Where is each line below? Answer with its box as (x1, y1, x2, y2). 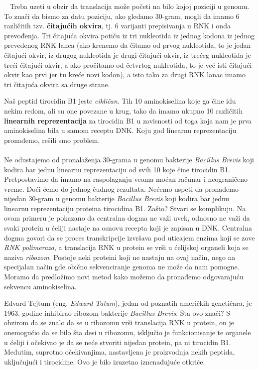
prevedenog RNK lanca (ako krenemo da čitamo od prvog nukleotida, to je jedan (4, 40, 251, 50)
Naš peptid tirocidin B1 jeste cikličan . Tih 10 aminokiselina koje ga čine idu (4, 96, 236, 106)
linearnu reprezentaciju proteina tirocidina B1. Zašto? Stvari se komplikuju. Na (4, 203, 246, 213)
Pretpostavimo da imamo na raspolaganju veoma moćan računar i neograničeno (4, 174, 248, 184)
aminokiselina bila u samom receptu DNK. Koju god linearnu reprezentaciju (4, 125, 237, 135)
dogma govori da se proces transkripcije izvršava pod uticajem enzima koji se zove (4, 232, 255, 243)
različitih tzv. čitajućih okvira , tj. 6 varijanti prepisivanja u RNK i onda (4, 20, 231, 31)
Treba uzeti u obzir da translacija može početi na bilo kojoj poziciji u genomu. (9, 1, 250, 11)
